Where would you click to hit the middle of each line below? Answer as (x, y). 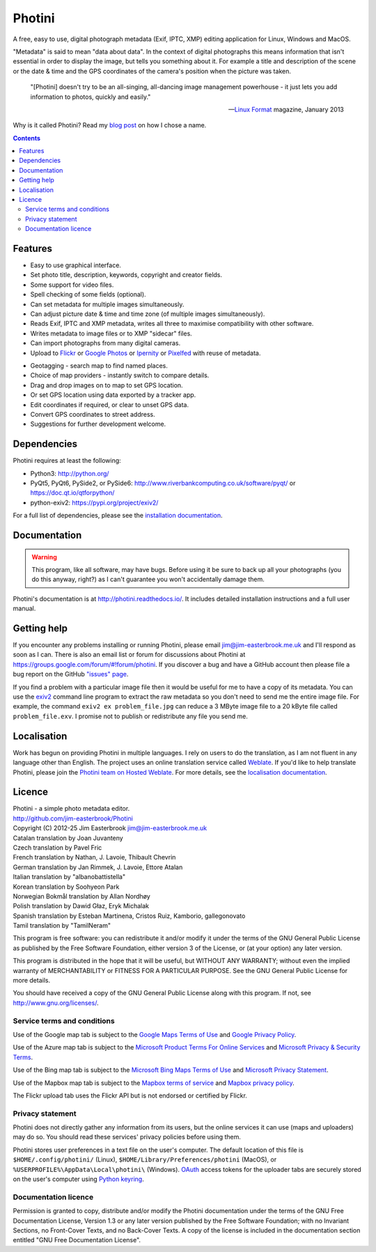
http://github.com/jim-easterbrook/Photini (73, 818)
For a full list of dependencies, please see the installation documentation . (118, 516)
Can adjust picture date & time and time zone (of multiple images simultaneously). (148, 314)
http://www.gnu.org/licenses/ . (56, 1003)
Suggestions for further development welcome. (98, 424)
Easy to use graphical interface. (76, 265)
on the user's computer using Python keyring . (78, 1179)
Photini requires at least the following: (67, 461)
